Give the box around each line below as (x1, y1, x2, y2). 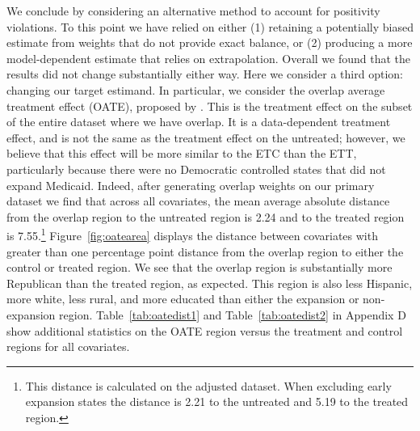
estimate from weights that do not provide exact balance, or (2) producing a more (6, 34, 413, 51)
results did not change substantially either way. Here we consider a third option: (6, 65, 403, 82)
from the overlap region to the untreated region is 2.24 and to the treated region (6, 208, 405, 225)
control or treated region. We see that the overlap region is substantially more (6, 259, 393, 276)
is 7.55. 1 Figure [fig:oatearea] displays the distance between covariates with (6, 225, 378, 243)
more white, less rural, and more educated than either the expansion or (6, 290, 359, 307)
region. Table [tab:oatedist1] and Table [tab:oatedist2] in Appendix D (59, 306, 406, 323)
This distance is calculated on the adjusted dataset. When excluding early (25, 377, 392, 394)
